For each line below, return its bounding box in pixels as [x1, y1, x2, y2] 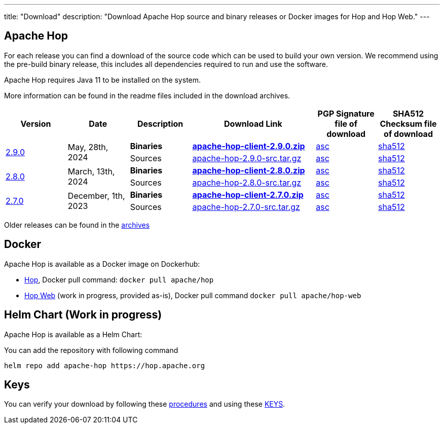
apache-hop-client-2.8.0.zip [192, 165, 305, 175]
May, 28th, [67, 141, 108, 152]
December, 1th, [67, 190, 125, 201]
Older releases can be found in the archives [4, 220, 150, 229]
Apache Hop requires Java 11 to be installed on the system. [4, 75, 201, 84]
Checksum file [380, 118, 437, 129]
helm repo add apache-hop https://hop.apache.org [4, 361, 205, 370]
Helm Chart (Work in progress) [4, 308, 162, 322]
